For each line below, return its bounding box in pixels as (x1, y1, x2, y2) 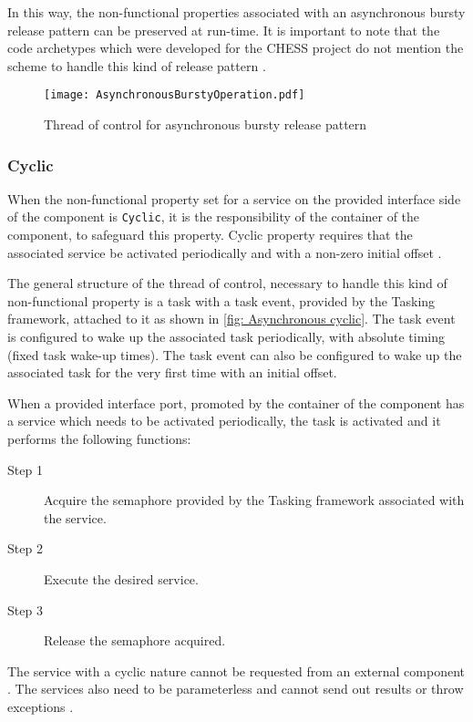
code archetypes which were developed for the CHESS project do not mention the (7, 38, 464, 57)
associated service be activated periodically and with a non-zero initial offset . (7, 242, 442, 262)
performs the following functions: (7, 429, 191, 449)
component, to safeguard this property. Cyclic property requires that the (7, 225, 413, 244)
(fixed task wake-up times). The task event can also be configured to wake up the (7, 345, 462, 364)
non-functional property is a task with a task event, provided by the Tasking (7, 291, 436, 310)
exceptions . (7, 696, 74, 716)
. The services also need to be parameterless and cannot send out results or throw (7, 679, 464, 698)
